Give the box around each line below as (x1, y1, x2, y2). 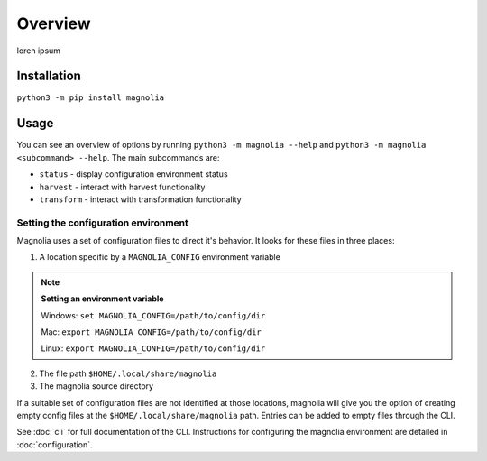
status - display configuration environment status (39, 169, 229, 180)
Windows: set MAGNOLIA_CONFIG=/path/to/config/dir (41, 309, 266, 320)
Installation (16, 69, 81, 84)
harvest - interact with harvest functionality (39, 181, 206, 192)
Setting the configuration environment (16, 217, 189, 229)
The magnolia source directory (39, 381, 153, 392)
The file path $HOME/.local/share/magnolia (39, 368, 217, 379)
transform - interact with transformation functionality (39, 194, 243, 205)
